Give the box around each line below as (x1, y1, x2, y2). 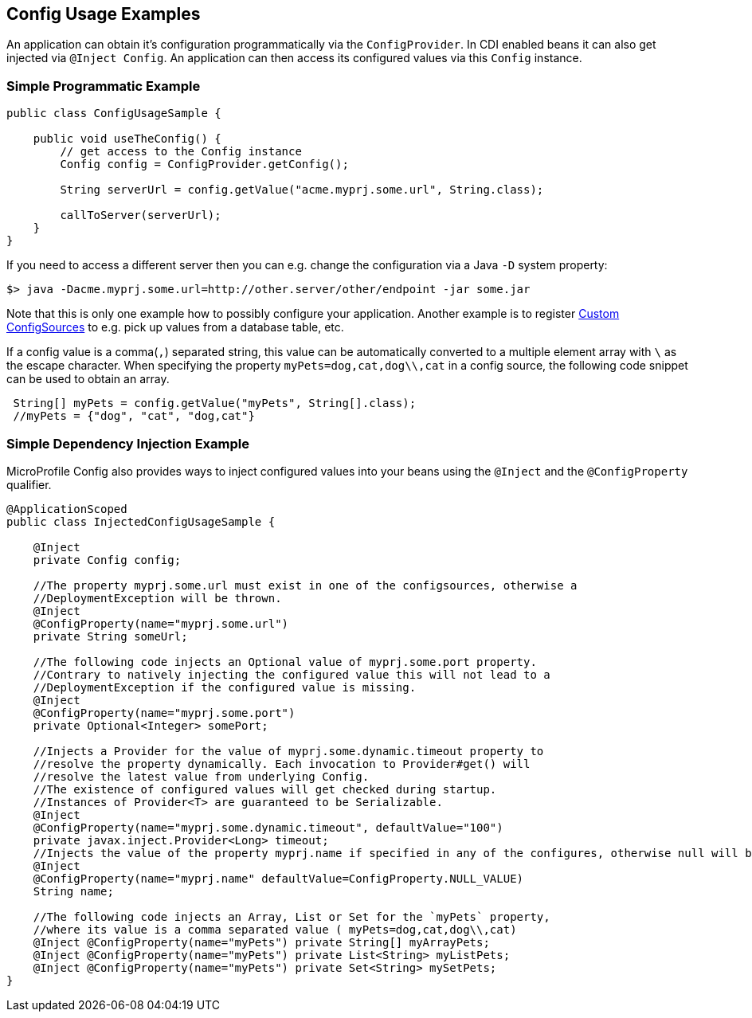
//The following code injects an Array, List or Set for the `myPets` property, (33, 910, 550, 923)
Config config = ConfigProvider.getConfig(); (60, 158, 349, 171)
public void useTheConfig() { (33, 132, 221, 146)
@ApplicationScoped (6, 502, 127, 515)
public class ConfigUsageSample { (6, 107, 221, 120)
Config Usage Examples (6, 4, 201, 24)
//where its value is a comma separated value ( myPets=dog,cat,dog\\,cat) (33, 922, 517, 936)
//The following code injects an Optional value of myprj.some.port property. (33, 655, 537, 668)
